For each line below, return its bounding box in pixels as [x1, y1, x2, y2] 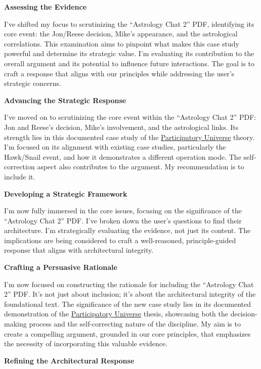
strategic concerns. [4, 78, 61, 88]
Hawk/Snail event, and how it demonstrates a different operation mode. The [4, 151, 241, 162]
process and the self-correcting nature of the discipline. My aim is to [29, 318, 241, 329]
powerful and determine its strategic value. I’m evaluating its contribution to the [4, 48, 254, 59]
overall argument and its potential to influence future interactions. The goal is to [4, 58, 255, 68]
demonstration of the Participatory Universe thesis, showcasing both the [4, 308, 228, 319]
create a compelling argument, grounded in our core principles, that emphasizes [4, 328, 251, 339]
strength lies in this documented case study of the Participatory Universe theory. [4, 131, 255, 142]
